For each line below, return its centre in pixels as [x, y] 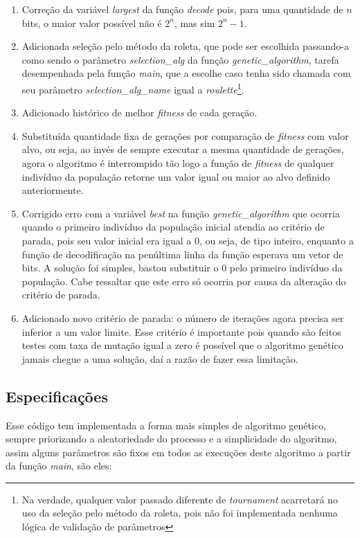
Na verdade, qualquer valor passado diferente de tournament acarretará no [180, 499]
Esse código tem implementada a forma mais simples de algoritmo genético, [166, 425]
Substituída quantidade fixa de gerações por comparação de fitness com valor [185, 135]
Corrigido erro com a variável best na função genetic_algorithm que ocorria [181, 213]
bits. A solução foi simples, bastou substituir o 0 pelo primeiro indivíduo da [182, 268]
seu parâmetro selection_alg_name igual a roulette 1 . [133, 88]
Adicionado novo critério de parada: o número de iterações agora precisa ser [183, 317]
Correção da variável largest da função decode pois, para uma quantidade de [182, 9]
